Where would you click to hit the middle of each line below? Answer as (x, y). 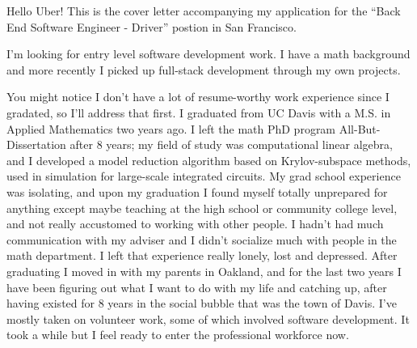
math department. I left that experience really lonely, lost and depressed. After (202, 255)
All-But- (360, 128)
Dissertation (36, 144)
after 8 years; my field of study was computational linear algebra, (231, 144)
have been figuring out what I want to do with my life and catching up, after (197, 287)
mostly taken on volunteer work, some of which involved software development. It (208, 318)
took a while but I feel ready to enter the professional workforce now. (178, 335)
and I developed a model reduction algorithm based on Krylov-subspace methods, (209, 160)
